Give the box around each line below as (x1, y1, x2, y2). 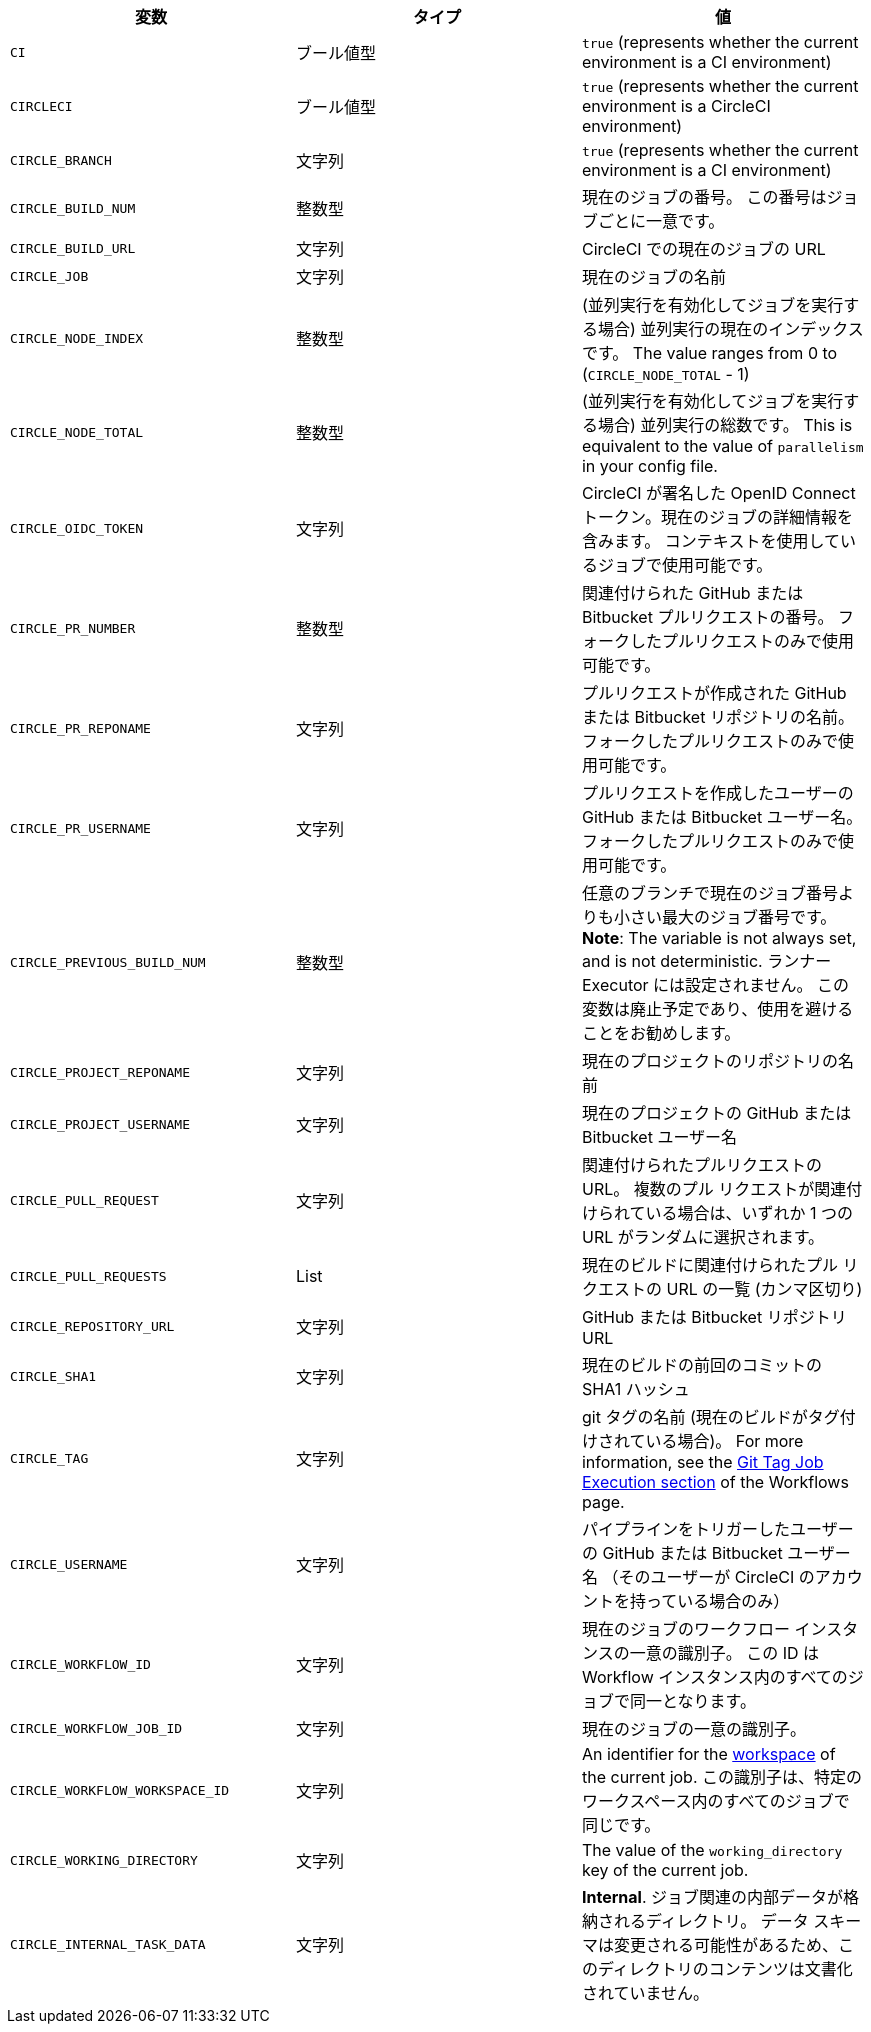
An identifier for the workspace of (581, 1744, 836, 1764)
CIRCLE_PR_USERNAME (10, 820, 151, 836)
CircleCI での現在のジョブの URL (581, 239, 826, 259)
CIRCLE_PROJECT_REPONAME (10, 1064, 191, 1080)
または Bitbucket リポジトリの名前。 (581, 707, 854, 727)
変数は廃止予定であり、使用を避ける (581, 999, 854, 1019)
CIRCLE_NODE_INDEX (10, 330, 144, 346)
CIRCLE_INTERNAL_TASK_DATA (10, 1936, 206, 1952)
